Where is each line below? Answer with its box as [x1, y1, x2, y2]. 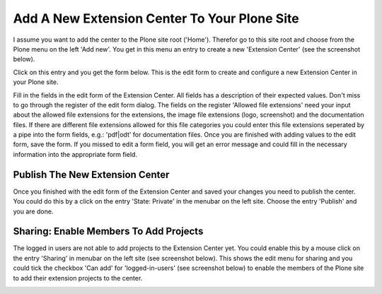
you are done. [13, 207, 54, 216]
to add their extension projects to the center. [13, 274, 143, 282]
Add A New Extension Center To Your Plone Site [13, 11, 300, 26]
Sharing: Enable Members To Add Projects [13, 225, 204, 237]
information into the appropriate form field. [13, 150, 138, 158]
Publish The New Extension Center [13, 168, 170, 180]
